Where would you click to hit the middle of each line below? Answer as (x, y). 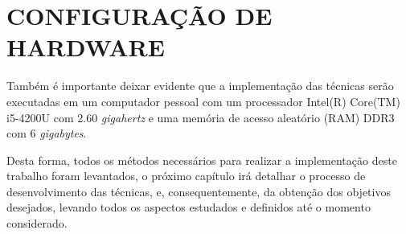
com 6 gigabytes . (47, 133)
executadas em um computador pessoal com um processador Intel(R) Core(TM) (203, 101)
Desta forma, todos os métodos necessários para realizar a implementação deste (202, 160)
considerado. (37, 223)
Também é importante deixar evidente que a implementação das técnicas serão (200, 86)
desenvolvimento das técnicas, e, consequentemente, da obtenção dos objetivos (199, 191)
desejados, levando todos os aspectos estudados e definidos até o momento (189, 207)
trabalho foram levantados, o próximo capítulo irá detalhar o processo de (186, 176)
